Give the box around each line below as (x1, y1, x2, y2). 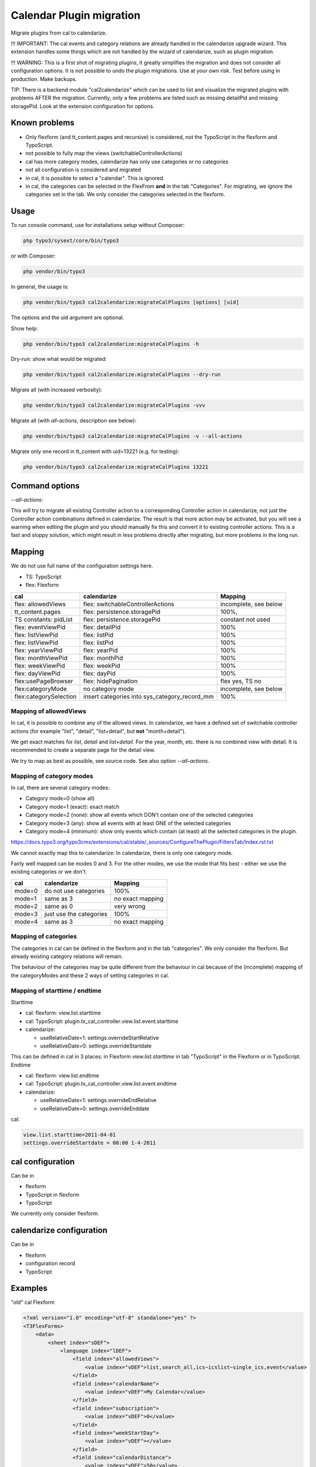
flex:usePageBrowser (14, 677, 73, 685)
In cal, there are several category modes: (11, 784, 110, 791)
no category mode (83, 684, 134, 692)
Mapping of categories (11, 932, 77, 941)
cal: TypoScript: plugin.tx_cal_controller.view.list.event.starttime (25, 1018, 178, 1025)
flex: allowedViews (14, 600, 66, 608)
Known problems (11, 118, 75, 128)
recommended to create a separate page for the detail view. (11, 746, 156, 753)
